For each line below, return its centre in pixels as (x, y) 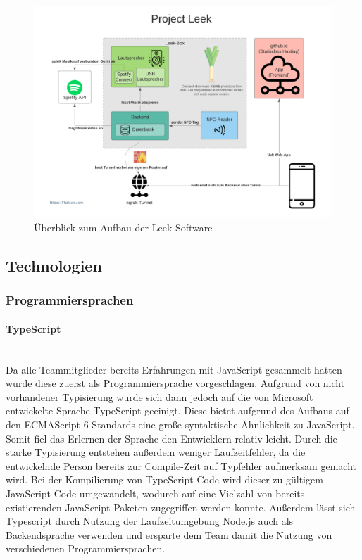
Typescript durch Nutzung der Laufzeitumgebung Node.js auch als (150, 521)
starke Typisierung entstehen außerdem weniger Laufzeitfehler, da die (156, 452)
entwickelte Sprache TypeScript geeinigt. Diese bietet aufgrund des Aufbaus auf (177, 411)
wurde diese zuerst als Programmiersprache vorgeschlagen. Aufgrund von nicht (175, 383)
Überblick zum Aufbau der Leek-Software (123, 228)
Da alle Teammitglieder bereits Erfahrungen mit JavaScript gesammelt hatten (174, 369)
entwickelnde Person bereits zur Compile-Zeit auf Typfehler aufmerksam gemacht (181, 465)
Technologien (54, 266)
